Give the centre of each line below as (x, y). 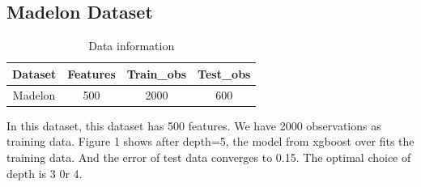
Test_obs (224, 73)
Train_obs (157, 73)
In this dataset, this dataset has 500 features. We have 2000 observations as (194, 125)
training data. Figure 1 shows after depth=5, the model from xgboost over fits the (210, 141)
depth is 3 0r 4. (45, 173)
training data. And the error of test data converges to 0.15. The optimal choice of (209, 157)
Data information (132, 46)
